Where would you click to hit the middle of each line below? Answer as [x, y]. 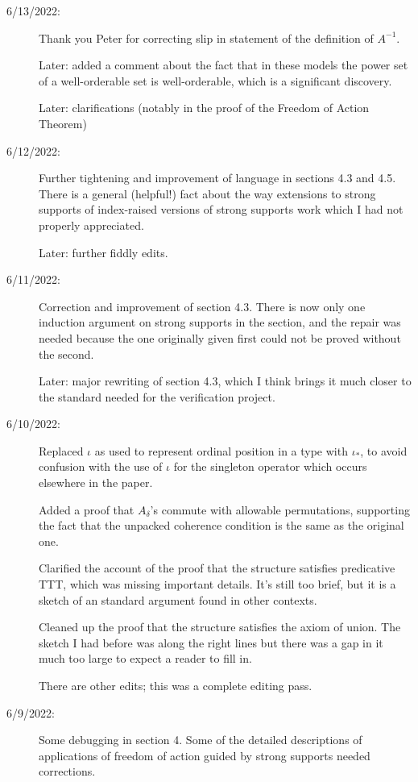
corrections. [67, 771]
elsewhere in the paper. [96, 483]
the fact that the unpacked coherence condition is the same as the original [221, 525]
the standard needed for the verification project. [157, 396]
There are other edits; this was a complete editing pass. [176, 685]
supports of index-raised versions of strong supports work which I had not [221, 209]
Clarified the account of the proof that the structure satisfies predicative [217, 568]
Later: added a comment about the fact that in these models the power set [223, 65]
